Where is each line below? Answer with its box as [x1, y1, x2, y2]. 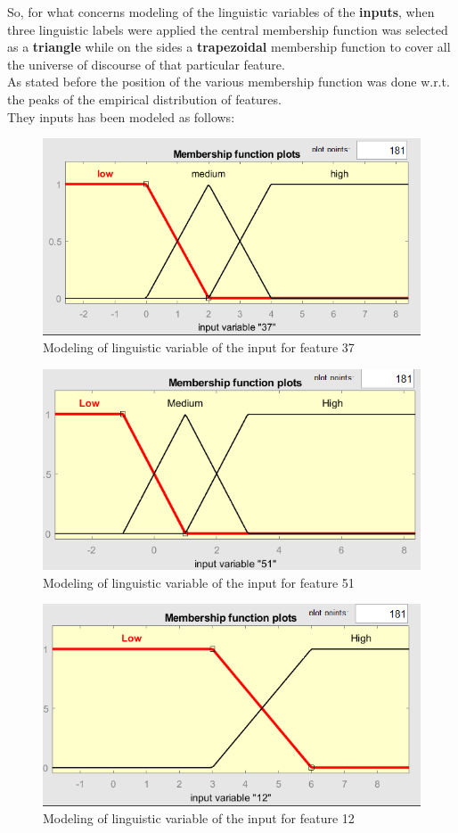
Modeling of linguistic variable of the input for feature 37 [43, 338, 355, 357]
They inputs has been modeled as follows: [7, 107, 235, 126]
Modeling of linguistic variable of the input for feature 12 [43, 809, 355, 828]
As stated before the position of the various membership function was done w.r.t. [7, 72, 450, 91]
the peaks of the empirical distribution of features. [7, 89, 282, 108]
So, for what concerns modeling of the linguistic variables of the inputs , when [7, 3, 435, 21]
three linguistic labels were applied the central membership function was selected [7, 20, 448, 38]
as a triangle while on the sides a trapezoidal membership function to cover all [7, 37, 451, 56]
